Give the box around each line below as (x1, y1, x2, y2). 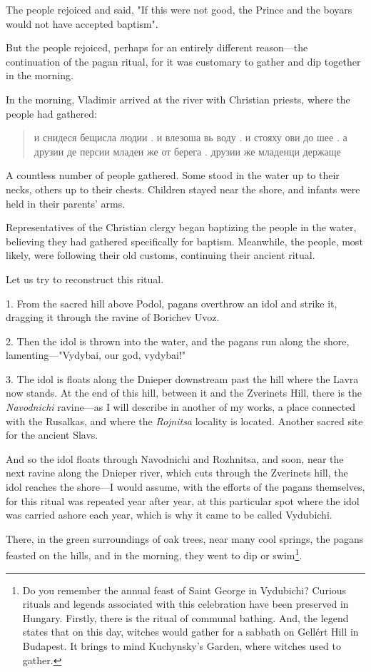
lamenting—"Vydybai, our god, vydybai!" (6, 347, 186, 362)
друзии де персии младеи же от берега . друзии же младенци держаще (34, 143, 341, 158)
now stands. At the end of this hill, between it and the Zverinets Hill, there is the (6, 385, 362, 400)
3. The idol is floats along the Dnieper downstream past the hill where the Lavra (6, 371, 359, 386)
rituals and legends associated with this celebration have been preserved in (22, 596, 349, 611)
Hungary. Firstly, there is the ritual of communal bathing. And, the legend (22, 610, 349, 625)
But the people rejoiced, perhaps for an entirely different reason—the (6, 40, 308, 55)
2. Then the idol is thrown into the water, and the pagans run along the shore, (6, 333, 350, 348)
